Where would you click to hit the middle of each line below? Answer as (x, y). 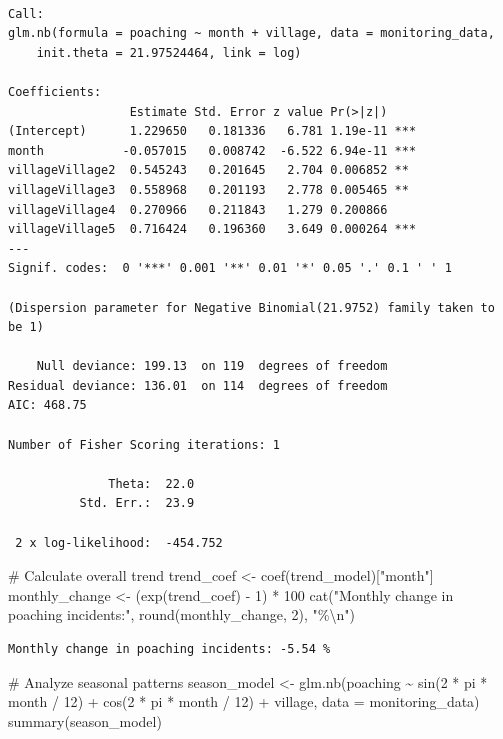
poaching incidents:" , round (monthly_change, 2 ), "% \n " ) (181, 614)
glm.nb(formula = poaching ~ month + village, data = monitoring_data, (251, 33)
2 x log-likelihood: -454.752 (119, 542)
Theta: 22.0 (151, 483)
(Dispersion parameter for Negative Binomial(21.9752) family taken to (251, 307)
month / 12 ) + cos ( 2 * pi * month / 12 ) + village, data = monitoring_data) (244, 701)
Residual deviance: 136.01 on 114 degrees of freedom (198, 385)
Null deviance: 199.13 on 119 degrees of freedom (212, 366)
